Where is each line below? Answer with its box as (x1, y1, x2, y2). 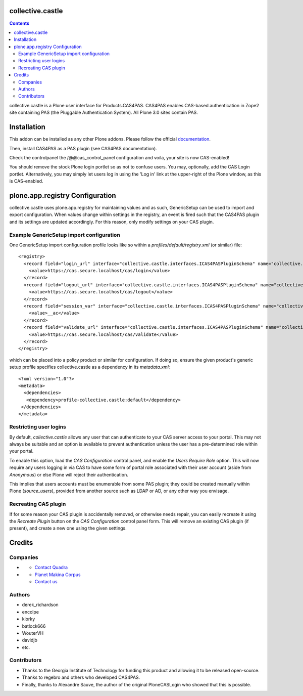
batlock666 (22, 623, 46, 629)
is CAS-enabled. (9, 178, 43, 184)
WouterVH (22, 630, 44, 636)
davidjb (22, 637, 38, 643)
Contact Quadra (34, 564, 68, 571)
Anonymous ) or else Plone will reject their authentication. (9, 471, 128, 477)
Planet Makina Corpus (34, 572, 81, 578)
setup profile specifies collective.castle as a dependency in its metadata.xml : (9, 364, 170, 370)
